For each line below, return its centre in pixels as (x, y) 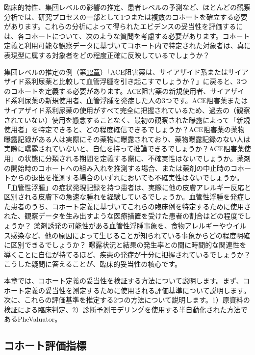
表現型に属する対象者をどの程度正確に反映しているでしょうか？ (107, 55)
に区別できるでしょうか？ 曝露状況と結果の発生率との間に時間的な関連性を (125, 245)
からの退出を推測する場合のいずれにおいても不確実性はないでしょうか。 (127, 177)
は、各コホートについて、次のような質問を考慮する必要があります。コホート (127, 36)
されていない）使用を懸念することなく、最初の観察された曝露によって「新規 (127, 120)
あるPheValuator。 (33, 319)
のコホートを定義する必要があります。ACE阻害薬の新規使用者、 (107, 91)
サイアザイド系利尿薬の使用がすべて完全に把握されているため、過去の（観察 (127, 110)
